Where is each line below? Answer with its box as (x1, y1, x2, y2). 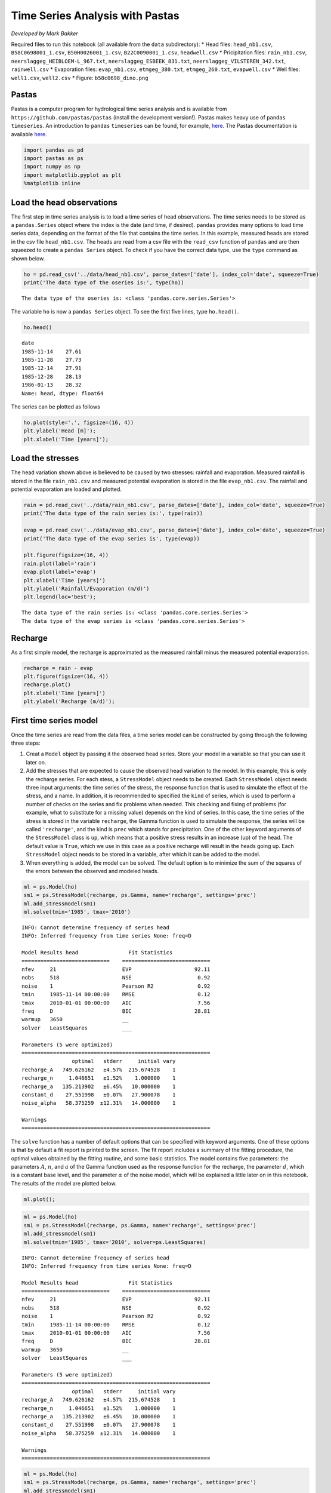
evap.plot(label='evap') (23, 569, 97, 576)
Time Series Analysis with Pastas (11, 9, 180, 22)
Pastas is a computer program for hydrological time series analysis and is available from (11, 105, 227, 113)
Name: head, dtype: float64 (21, 390, 104, 397)
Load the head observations (11, 197, 117, 207)
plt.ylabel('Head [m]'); (23, 428, 97, 434)
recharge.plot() (23, 681, 72, 688)
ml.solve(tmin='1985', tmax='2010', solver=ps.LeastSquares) (23, 1239, 206, 1245)
